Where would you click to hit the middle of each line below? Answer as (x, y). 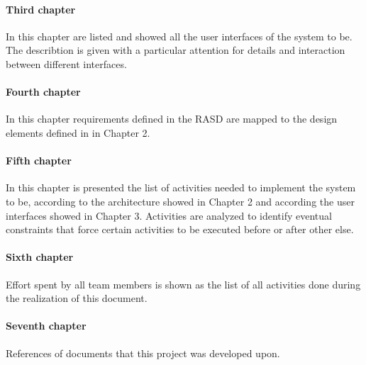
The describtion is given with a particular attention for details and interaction (176, 50)
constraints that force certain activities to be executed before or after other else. (180, 229)
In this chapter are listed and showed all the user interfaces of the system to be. (179, 36)
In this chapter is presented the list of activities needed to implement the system (181, 187)
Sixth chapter (40, 257)
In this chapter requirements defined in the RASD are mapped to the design (172, 119)
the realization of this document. (77, 298)
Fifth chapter (39, 161)
